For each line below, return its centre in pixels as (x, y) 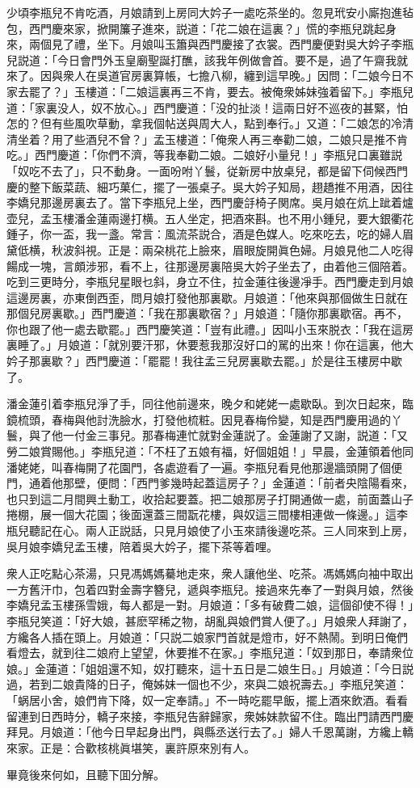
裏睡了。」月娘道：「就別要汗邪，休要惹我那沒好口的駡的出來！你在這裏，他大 (210, 345)
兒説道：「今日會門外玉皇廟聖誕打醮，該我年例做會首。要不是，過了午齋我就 (207, 59)
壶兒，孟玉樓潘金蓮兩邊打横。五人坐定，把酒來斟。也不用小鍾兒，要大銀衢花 (210, 218)
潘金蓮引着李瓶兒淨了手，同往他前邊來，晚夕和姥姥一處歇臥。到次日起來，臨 (210, 404)
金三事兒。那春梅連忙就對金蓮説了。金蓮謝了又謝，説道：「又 (246, 435)
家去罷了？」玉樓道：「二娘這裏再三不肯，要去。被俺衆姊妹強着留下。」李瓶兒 (210, 91)
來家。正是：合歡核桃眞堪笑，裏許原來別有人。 (131, 747)
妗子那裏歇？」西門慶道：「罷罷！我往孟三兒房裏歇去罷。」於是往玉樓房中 (199, 361)
